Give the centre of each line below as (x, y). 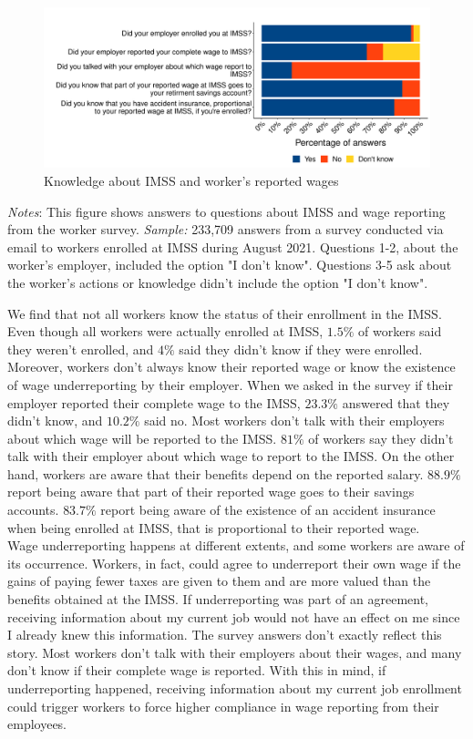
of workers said (400, 331)
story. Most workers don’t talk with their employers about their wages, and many (235, 652)
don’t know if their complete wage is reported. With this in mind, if (197, 670)
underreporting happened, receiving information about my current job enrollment (235, 688)
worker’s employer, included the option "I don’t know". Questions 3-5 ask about (230, 265)
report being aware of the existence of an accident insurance (268, 510)
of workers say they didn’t (381, 438)
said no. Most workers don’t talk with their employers (294, 421)
